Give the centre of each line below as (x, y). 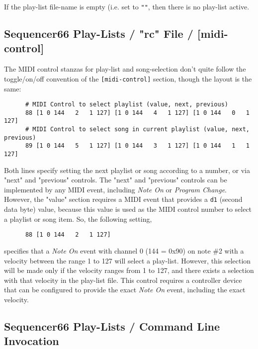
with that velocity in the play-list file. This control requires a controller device (123, 280)
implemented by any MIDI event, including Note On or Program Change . (115, 189)
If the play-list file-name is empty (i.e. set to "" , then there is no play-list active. (127, 6)
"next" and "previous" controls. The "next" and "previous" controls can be (116, 180)
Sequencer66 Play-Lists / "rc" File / (99, 34)
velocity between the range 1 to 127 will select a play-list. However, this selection (128, 260)
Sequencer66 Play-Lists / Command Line (112, 326)
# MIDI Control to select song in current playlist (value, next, (137, 130)
